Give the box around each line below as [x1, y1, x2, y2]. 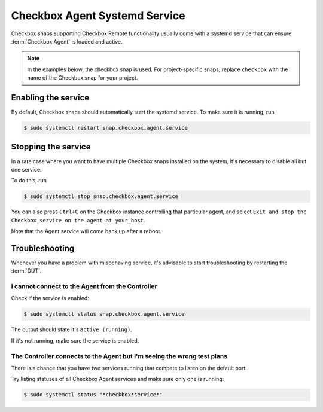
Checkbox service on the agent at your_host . [11, 216, 146, 224]
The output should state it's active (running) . [11, 326, 133, 333]
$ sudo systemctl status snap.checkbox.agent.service [23, 311, 185, 318]
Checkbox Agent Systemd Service [11, 9, 185, 22]
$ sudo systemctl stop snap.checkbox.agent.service [23, 193, 179, 200]
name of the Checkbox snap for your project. [27, 74, 138, 81]
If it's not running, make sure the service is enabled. [11, 337, 139, 344]
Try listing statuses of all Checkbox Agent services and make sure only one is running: [11, 376, 224, 383]
